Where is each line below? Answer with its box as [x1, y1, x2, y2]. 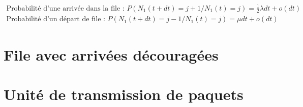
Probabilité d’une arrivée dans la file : [6, 5, 125, 12]
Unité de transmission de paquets [4, 83, 244, 104]
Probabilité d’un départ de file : [6, 16, 105, 23]
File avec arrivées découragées [4, 44, 219, 65]
